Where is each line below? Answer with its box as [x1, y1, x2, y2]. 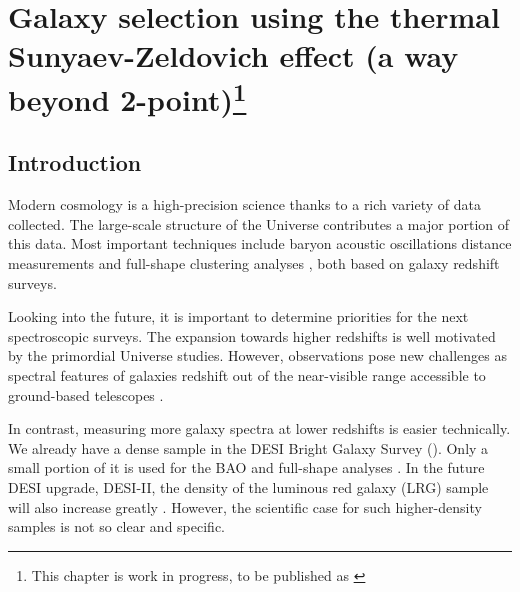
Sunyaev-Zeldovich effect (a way [8, 35, 459, 76]
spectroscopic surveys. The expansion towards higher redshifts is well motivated [8, 325, 496, 346]
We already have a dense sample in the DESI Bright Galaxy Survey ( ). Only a [8, 437, 489, 458]
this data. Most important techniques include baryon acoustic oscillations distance [8, 233, 512, 254]
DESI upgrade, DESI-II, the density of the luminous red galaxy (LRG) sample [8, 477, 489, 497]
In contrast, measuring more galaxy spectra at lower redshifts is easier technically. [8, 418, 511, 439]
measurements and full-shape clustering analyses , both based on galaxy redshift [8, 253, 500, 274]
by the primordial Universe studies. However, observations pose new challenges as [8, 345, 507, 366]
